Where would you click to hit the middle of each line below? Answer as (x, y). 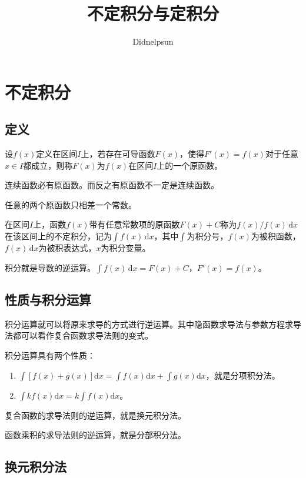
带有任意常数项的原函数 (134, 224)
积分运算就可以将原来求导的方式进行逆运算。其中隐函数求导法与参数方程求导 (153, 324)
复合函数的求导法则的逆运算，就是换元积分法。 (95, 415)
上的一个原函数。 (190, 165)
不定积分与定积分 (153, 13)
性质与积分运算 (48, 300)
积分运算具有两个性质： (50, 355)
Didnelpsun (153, 41)
